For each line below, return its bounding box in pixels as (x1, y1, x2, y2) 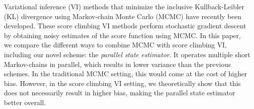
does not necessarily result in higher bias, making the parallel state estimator (4, 87, 235, 98)
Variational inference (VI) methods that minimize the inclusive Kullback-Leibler (4, 1, 245, 11)
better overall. (4, 97, 46, 107)
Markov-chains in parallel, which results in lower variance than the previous (4, 59, 231, 69)
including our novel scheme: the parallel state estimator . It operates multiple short (4, 49, 251, 59)
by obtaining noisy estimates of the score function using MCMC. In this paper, (4, 30, 241, 40)
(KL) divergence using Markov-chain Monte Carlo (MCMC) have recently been (4, 11, 241, 21)
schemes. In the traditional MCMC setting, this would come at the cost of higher (4, 68, 247, 79)
